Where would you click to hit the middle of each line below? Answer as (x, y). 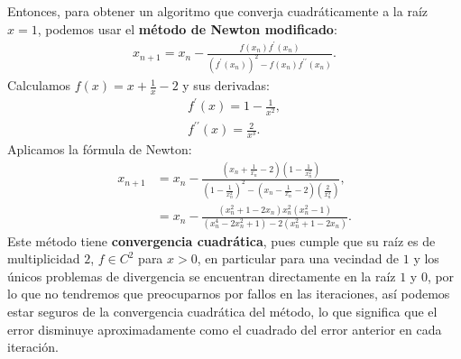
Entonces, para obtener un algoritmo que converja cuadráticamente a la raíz (218, 11)
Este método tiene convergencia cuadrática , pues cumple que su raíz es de (221, 240)
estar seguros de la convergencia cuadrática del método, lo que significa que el (222, 312)
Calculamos (39, 85)
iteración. (33, 347)
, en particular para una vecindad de (298, 258)
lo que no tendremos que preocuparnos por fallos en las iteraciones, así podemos (229, 294)
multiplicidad (44, 258)
